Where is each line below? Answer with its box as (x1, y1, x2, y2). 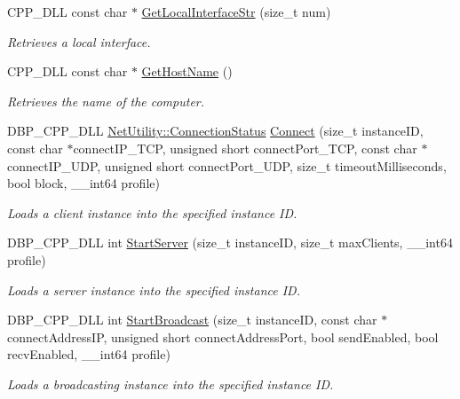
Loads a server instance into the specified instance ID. (7, 280, 300, 299)
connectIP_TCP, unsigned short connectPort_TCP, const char (73, 138, 417, 157)
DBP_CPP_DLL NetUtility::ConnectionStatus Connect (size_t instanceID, (7, 121, 424, 140)
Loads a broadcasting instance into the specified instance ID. (7, 374, 334, 393)
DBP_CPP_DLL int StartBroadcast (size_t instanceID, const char (7, 310, 377, 329)
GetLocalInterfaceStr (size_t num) (141, 3, 331, 20)
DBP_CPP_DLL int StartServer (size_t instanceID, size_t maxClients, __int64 (7, 233, 453, 252)
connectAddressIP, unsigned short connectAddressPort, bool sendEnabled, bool (7, 327, 439, 346)
